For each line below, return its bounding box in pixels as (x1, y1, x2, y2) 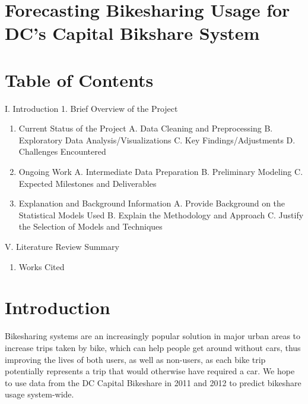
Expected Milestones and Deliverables (18, 177, 157, 189)
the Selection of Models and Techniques (18, 220, 163, 233)
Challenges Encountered (18, 145, 106, 158)
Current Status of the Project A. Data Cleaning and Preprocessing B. (18, 122, 273, 134)
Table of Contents (5, 67, 154, 92)
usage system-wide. (5, 388, 74, 400)
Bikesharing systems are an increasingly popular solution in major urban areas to (5, 330, 301, 342)
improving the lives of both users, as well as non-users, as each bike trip (5, 353, 266, 365)
